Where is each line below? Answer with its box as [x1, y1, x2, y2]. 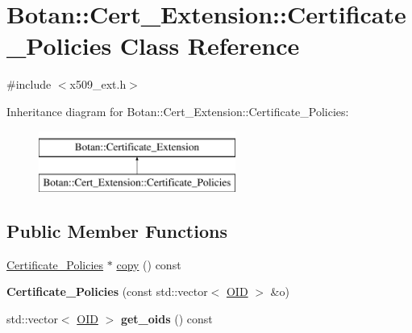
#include [6, 76, 52, 93]
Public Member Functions [6, 219, 227, 244]
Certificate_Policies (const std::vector [6, 283, 208, 300]
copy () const [116, 256, 181, 273]
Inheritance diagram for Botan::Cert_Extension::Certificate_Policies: [6, 102, 349, 119]
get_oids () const [120, 310, 213, 327]
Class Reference [119, 29, 300, 62]
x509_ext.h [69, 76, 127, 93]
